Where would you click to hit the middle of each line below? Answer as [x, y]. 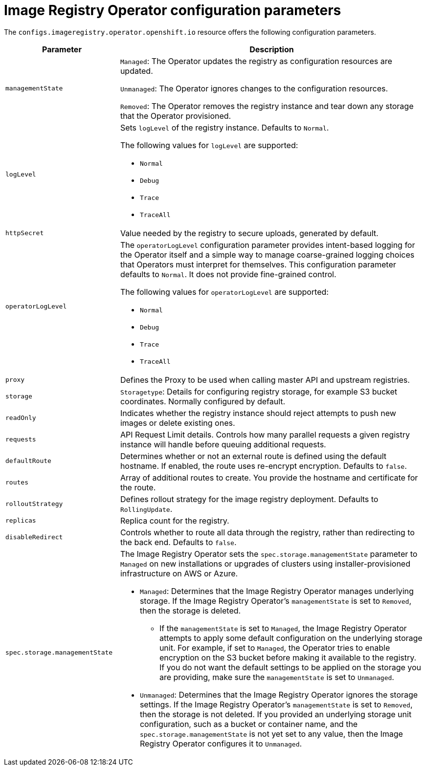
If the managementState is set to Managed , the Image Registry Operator [283, 628]
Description [272, 49]
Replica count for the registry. [175, 520]
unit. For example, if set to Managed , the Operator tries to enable [275, 648]
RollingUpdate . [146, 509]
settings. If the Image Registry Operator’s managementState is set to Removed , [276, 704]
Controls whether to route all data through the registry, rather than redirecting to [267, 532]
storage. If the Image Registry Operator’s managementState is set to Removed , [275, 601]
